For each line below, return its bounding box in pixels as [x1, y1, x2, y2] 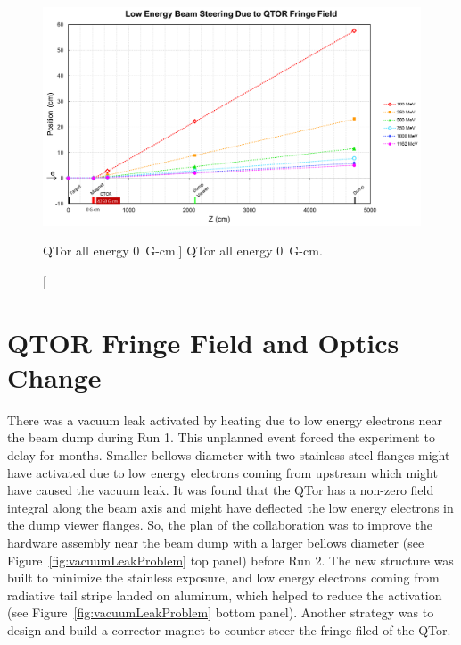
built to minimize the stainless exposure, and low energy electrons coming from [7, 568, 440, 587]
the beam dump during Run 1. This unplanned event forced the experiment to [7, 428, 435, 447]
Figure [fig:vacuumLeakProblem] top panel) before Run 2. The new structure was [7, 550, 454, 569]
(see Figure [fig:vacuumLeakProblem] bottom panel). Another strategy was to [7, 603, 434, 622]
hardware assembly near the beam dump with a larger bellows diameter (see [7, 532, 424, 551]
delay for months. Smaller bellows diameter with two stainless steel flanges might [7, 445, 450, 464]
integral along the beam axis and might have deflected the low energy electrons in [7, 498, 454, 516]
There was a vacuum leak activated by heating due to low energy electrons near [7, 410, 442, 429]
